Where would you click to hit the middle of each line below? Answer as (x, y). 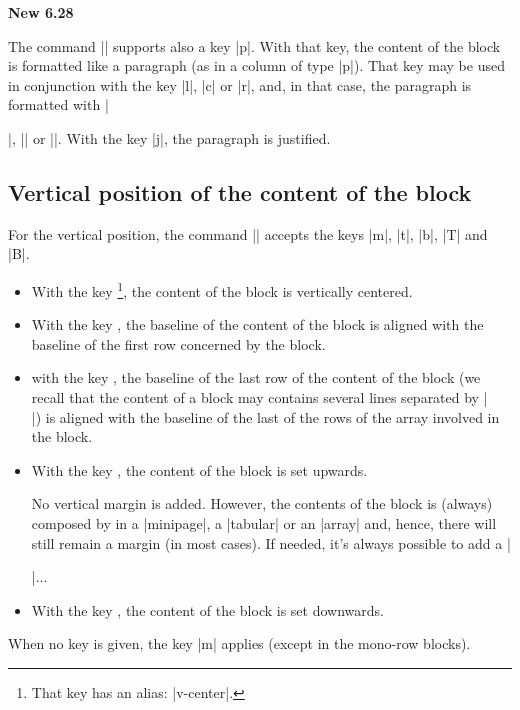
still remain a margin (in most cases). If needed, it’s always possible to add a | (271, 542)
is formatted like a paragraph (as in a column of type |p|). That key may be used (256, 65)
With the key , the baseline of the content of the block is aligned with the (257, 324)
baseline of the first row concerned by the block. (178, 343)
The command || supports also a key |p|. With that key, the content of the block (254, 45)
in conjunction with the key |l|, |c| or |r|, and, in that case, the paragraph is (240, 84)
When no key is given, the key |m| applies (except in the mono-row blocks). (239, 643)
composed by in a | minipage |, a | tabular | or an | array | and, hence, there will (264, 522)
